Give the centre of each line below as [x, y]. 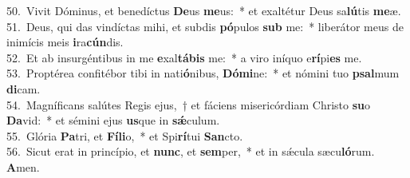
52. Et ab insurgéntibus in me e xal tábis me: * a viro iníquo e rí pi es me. [184, 57]
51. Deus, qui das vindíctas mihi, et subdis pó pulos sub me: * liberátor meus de [205, 26]
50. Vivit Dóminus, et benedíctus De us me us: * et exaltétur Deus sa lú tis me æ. [204, 10]
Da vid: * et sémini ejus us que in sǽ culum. [113, 120]
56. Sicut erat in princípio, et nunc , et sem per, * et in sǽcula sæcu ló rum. [191, 151]
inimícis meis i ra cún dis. [65, 42]
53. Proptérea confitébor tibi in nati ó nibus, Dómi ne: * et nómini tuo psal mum [203, 73]
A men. [23, 166]
